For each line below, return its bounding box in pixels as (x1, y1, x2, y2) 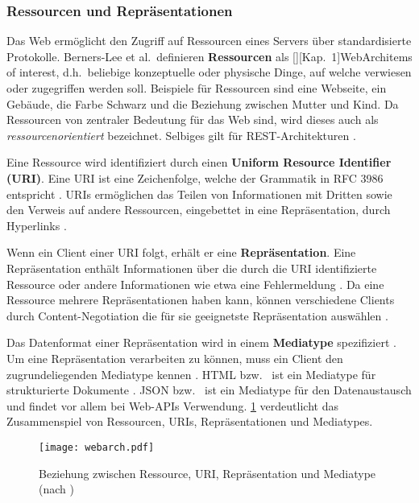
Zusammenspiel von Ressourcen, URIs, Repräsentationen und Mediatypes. (6, 413, 373, 430)
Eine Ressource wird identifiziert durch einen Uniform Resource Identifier (6, 154, 392, 171)
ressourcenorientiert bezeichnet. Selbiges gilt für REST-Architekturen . (6, 126, 356, 143)
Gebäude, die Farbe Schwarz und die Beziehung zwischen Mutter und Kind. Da (6, 95, 399, 112)
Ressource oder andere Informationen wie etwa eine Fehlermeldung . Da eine (6, 275, 384, 292)
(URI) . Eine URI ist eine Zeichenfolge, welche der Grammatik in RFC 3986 (6, 169, 384, 186)
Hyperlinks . (6, 216, 67, 233)
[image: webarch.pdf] (39, 441, 155, 453)
